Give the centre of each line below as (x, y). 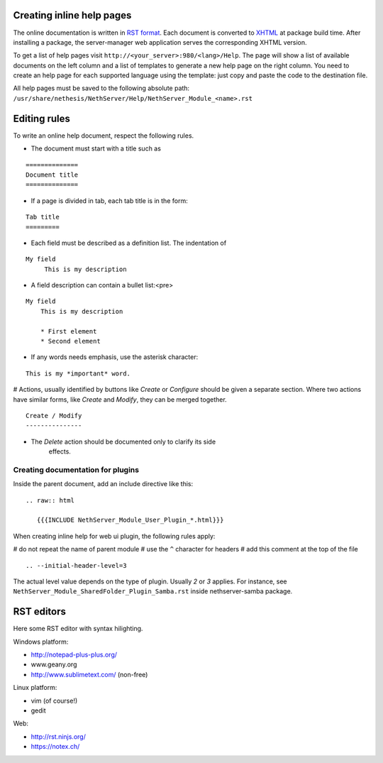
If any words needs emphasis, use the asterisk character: (115, 357)
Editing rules (41, 118)
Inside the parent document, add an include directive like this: (103, 484)
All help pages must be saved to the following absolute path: (101, 88)
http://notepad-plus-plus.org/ (74, 655)
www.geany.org (54, 664)
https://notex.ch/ (55, 747)
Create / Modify (54, 416)
